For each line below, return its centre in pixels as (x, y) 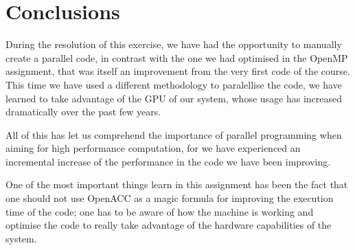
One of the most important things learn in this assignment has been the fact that (177, 184)
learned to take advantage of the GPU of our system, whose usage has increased (174, 98)
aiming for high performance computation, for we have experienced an (153, 148)
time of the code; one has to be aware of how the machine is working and (160, 211)
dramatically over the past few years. (83, 112)
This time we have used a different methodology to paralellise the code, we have (174, 84)
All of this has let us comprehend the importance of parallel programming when (174, 134)
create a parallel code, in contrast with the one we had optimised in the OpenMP (177, 57)
